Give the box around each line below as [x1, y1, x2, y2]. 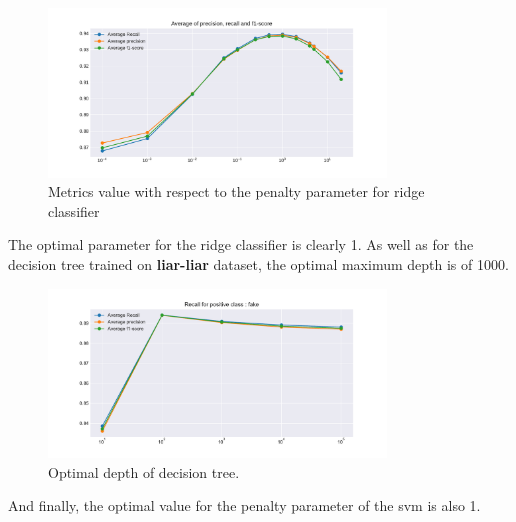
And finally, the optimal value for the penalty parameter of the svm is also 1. [8, 495, 481, 516]
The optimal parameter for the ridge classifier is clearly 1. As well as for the [8, 234, 474, 255]
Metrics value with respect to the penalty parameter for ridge [48, 181, 425, 202]
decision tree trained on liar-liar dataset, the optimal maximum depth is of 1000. [8, 253, 509, 274]
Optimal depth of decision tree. [48, 461, 240, 482]
